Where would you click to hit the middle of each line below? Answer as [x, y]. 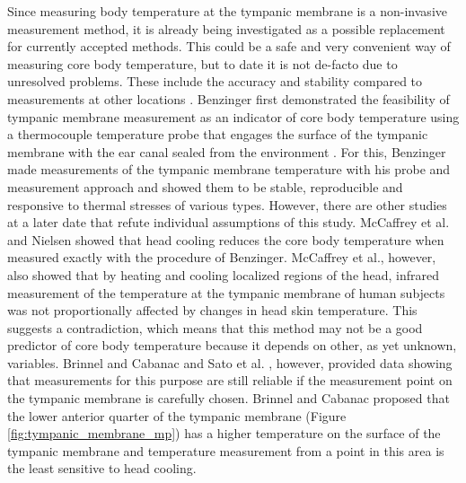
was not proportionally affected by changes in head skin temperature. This [212, 310]
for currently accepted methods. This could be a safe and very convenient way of [229, 46]
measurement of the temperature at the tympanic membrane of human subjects [226, 292]
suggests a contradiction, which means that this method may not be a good [215, 327]
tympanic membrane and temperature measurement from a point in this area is [226, 450]
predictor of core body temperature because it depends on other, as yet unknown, [232, 345]
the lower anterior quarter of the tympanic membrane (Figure [177, 415]
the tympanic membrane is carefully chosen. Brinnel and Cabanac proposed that [229, 398]
